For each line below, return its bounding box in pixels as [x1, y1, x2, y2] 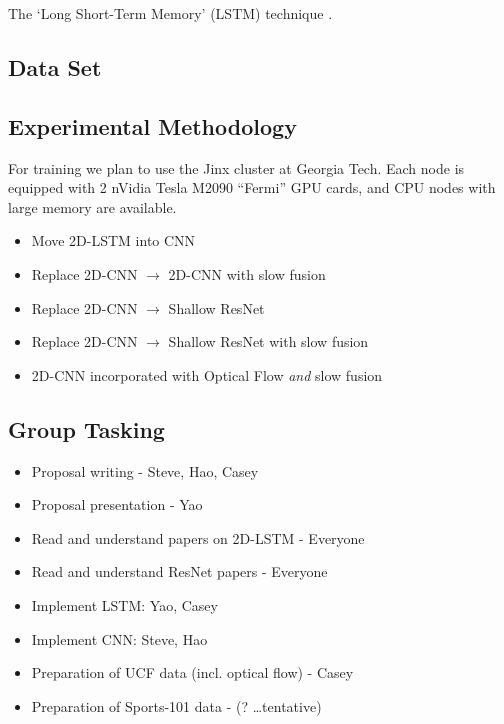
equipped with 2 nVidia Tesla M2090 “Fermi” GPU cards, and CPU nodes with [8, 177, 496, 198]
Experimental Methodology [8, 110, 297, 141]
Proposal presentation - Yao [31, 494, 203, 515]
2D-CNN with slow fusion [168, 263, 326, 284]
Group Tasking [8, 413, 165, 444]
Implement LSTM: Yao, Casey [31, 594, 218, 615]
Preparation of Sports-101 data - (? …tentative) [31, 695, 322, 716]
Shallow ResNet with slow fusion [168, 331, 369, 352]
